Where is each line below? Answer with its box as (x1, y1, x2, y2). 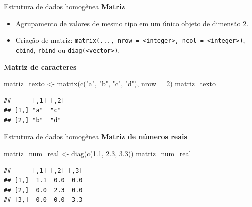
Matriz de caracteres (4, 61, 77, 72)
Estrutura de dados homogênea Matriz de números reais (4, 131, 187, 142)
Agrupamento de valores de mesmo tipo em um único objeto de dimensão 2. (15, 18, 249, 28)
